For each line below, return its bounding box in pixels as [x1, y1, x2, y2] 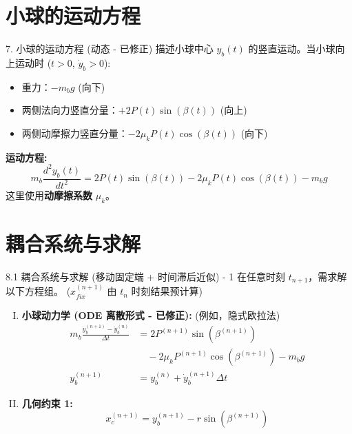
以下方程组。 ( [6, 284, 71, 298]
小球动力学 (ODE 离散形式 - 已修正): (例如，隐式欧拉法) [21, 307, 280, 322]
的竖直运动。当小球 [248, 41, 335, 56]
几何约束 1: [21, 395, 73, 410]
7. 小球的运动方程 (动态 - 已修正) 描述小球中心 [6, 41, 214, 56]
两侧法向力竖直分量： [21, 103, 118, 117]
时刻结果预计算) [131, 284, 203, 298]
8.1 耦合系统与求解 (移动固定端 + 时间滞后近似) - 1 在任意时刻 [6, 269, 285, 283]
